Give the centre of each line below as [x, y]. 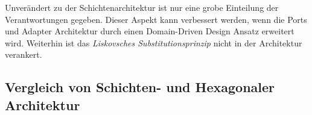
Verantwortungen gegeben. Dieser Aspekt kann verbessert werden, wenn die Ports [156, 19]
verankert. [24, 54]
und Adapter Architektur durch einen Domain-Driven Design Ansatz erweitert [150, 31]
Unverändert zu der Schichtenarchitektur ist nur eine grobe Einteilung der [142, 7]
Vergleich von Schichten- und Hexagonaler [140, 87]
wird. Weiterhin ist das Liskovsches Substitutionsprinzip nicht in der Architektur [154, 42]
